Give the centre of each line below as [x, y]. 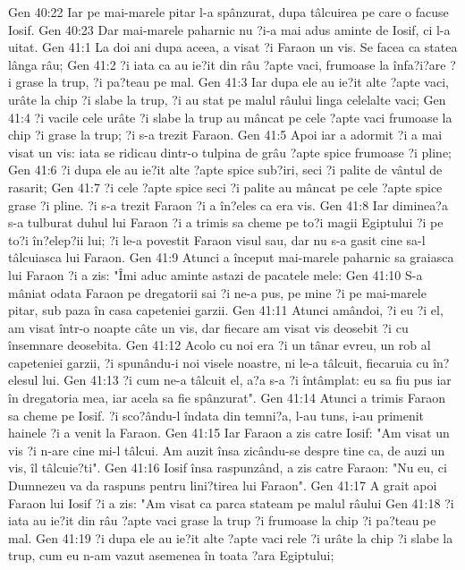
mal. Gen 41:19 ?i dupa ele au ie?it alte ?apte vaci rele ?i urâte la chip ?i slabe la [231, 537]
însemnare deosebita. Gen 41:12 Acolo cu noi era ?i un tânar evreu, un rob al [220, 345]
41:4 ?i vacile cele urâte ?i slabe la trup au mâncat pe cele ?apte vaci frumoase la [230, 117]
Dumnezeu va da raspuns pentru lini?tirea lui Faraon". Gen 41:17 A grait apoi [223, 485]
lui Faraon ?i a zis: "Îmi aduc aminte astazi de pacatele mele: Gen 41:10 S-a [216, 274]
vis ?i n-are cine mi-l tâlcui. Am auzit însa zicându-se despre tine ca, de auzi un [227, 450]
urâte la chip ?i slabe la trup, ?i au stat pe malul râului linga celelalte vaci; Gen [227, 99]
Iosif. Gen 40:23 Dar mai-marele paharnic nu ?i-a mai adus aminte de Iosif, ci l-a [229, 29]
